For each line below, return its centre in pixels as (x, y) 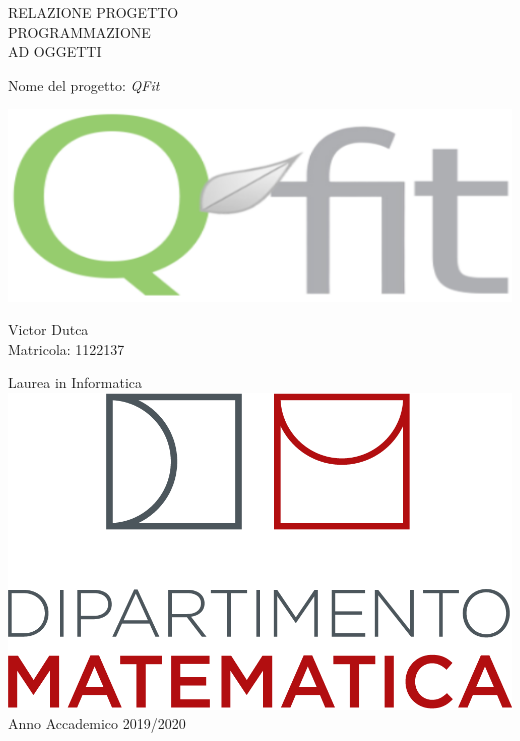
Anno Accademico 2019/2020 (97, 723)
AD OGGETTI (55, 51)
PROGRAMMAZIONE (79, 31)
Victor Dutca (48, 329)
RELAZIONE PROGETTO (93, 12)
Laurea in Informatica (75, 382)
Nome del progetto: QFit (84, 84)
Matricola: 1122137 (66, 348)
